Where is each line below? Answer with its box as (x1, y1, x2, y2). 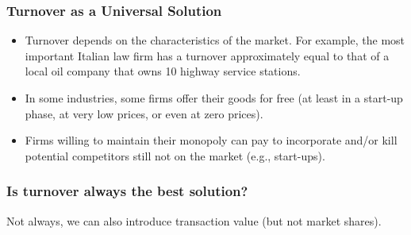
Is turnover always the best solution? (6, 181, 248, 201)
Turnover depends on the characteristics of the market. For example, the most (25, 32, 405, 48)
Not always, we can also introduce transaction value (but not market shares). (6, 212, 382, 229)
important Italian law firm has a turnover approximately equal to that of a (25, 47, 390, 64)
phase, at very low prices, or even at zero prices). (25, 105, 263, 121)
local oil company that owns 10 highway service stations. (25, 63, 301, 79)
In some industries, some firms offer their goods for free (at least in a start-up (25, 90, 403, 106)
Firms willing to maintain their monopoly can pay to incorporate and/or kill (25, 132, 398, 148)
